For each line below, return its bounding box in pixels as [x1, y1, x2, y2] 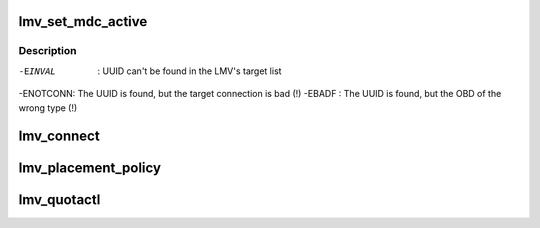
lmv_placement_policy [18, 160, 162, 177]
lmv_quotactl [18, 191, 101, 209]
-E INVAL [18, 65, 57, 77]
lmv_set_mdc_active [18, 13, 148, 30]
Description [18, 44, 77, 58]
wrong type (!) [18, 101, 78, 114]
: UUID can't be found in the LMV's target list [97, 65, 282, 77]
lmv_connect [18, 128, 100, 145]
